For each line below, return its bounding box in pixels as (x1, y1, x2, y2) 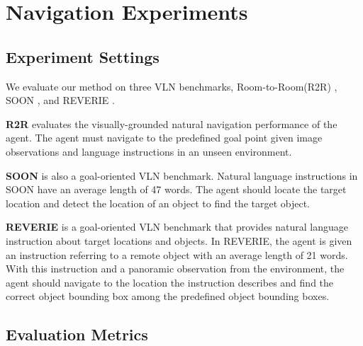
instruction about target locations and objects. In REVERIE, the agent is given (6, 233, 352, 248)
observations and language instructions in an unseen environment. (6, 144, 292, 158)
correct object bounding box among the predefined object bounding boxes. (6, 289, 330, 304)
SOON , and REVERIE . (6, 93, 115, 108)
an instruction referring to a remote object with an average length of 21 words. (6, 247, 348, 262)
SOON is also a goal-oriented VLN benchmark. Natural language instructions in (6, 168, 358, 183)
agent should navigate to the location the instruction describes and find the (6, 275, 334, 289)
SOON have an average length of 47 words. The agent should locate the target (6, 182, 347, 197)
